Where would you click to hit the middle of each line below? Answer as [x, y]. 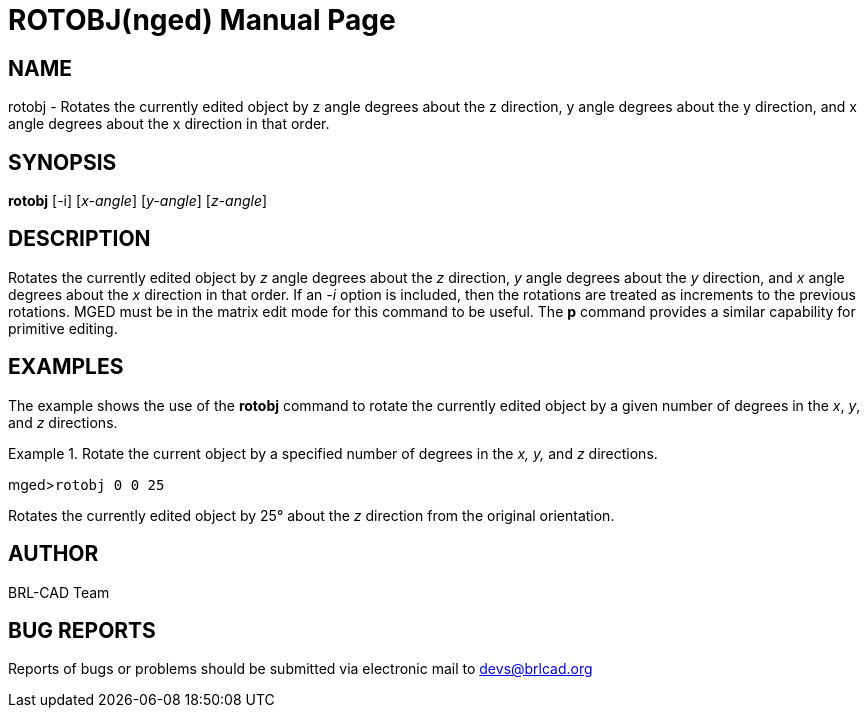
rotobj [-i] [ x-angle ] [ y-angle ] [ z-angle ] [138, 201]
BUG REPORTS [82, 630]
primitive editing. [63, 328]
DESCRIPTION [79, 239]
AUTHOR [53, 554]
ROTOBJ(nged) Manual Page [202, 20]
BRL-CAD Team [59, 592]
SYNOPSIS [62, 162]
